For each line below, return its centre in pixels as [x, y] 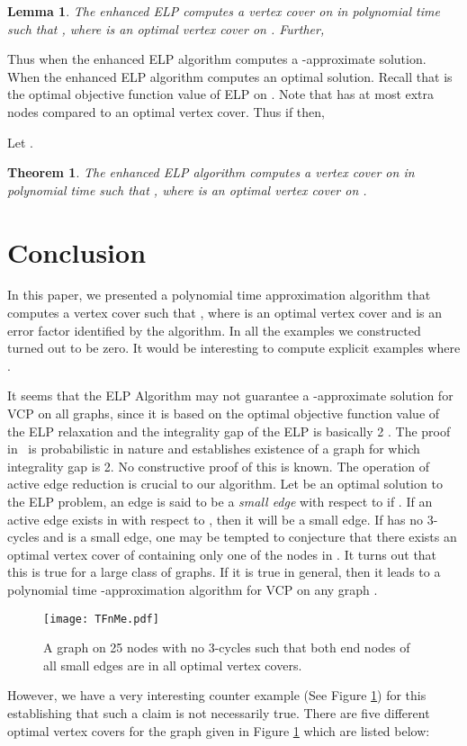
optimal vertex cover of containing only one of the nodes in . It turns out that [222, 554]
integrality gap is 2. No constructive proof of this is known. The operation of [219, 466]
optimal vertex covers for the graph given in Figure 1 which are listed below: [219, 730]
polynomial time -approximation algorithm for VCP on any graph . [193, 589]
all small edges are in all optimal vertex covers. [173, 665]
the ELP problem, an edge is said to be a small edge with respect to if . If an [220, 501]
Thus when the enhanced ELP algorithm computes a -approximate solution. [217, 59]
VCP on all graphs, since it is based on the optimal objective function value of [224, 413]
